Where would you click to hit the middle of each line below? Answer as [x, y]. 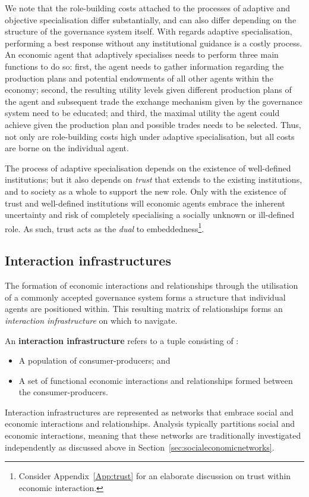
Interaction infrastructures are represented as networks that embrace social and [149, 412]
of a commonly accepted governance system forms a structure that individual [145, 297]
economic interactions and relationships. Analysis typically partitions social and [150, 423]
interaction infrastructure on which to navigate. [91, 320]
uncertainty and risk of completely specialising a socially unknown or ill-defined [149, 215]
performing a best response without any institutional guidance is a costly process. [154, 43]
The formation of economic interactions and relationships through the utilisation [152, 285]
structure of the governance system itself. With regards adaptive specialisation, [149, 31]
